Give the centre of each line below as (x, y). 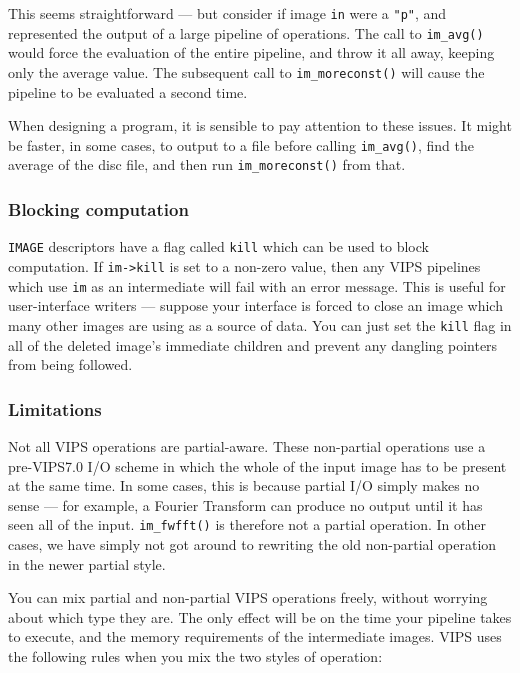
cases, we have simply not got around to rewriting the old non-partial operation (252, 543)
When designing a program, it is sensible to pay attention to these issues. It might (260, 125)
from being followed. (70, 364)
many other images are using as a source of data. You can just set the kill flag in (260, 324)
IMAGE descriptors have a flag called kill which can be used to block (218, 246)
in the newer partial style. (87, 563)
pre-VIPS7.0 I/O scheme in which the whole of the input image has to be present (257, 465)
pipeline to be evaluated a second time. (128, 91)
